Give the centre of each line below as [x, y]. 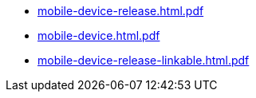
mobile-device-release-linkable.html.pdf [144, 60]
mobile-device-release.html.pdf [121, 11]
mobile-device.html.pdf [99, 35]
